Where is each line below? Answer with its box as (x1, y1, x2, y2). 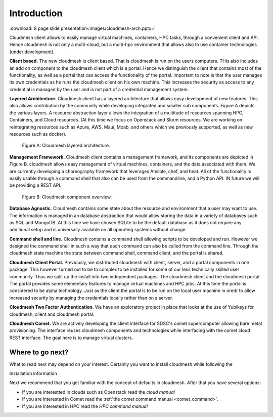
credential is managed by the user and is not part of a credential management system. (9, 86, 189, 92)
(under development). (9, 49, 55, 55)
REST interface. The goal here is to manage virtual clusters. (9, 335, 133, 341)
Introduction (9, 8, 63, 19)
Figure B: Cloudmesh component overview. (22, 194, 112, 200)
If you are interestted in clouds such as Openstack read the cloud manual (22, 389, 175, 395)
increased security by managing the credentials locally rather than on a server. (9, 295, 173, 301)
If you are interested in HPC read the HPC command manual (22, 403, 148, 409)
